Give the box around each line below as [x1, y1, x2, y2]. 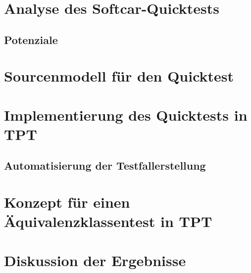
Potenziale [4, 32, 58, 47]
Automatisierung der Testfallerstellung [4, 158, 206, 173]
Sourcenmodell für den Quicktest [4, 66, 234, 86]
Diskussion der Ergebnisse [4, 250, 186, 270]
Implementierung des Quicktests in [4, 104, 248, 125]
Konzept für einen [4, 192, 130, 212]
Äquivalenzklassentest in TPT [4, 211, 212, 231]
